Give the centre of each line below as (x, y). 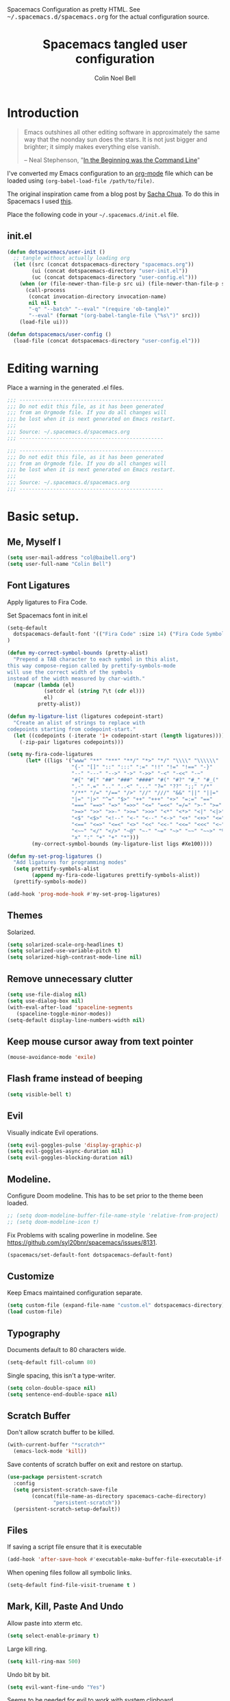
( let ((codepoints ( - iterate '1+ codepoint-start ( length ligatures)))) (119, 735)
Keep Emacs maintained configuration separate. (75, 1293)
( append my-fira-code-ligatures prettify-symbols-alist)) (116, 876)
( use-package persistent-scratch (55, 1477)
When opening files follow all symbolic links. (69, 1573)
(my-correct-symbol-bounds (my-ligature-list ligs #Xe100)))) (122, 844)
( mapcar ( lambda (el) (44, 685)
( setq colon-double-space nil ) (52, 1388)
